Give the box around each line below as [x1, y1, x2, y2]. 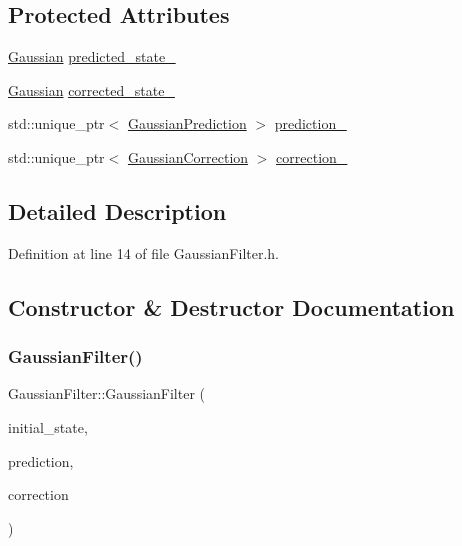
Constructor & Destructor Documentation [8, 291, 455, 322]
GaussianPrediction [127, 113, 247, 134]
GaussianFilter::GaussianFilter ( [8, 383, 206, 404]
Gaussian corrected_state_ [8, 79, 175, 100]
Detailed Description [8, 195, 227, 226]
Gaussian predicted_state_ [8, 46, 176, 67]
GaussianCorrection [127, 146, 249, 167]
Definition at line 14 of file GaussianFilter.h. [8, 242, 279, 263]
